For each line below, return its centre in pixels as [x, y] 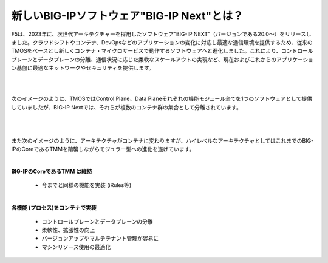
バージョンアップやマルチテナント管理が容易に [100, 238]
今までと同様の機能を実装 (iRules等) [87, 185]
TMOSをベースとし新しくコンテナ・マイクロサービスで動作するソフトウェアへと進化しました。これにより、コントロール [162, 51]
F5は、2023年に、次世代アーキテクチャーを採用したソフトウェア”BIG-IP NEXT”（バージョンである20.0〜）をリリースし [161, 34]
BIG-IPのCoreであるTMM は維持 [52, 172]
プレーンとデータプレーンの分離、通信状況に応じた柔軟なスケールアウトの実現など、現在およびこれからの [144, 59]
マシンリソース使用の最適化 [76, 247]
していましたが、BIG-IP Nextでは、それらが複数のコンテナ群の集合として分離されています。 [127, 107]
